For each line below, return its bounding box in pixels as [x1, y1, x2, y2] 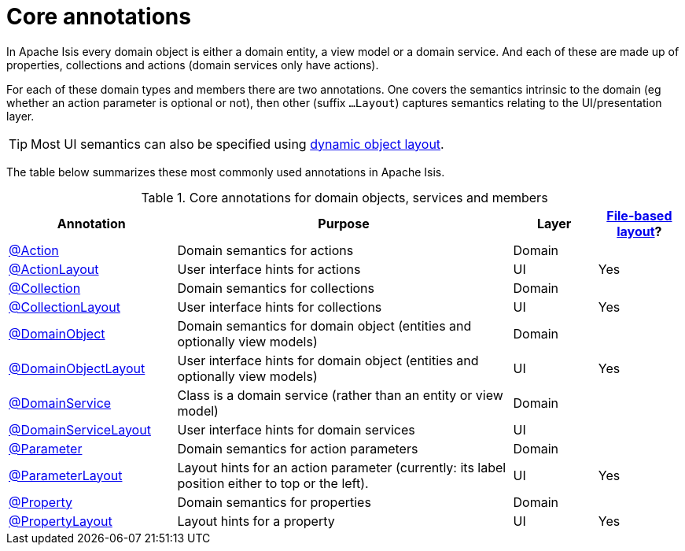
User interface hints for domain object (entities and [177, 352, 479, 368]
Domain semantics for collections [177, 279, 375, 296]
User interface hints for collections [177, 298, 382, 315]
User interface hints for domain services [177, 421, 415, 438]
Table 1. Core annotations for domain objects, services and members [141, 189, 548, 205]
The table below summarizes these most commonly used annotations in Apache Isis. [6, 165, 445, 179]
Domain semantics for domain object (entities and [177, 317, 472, 334]
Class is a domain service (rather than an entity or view [177, 386, 503, 403]
